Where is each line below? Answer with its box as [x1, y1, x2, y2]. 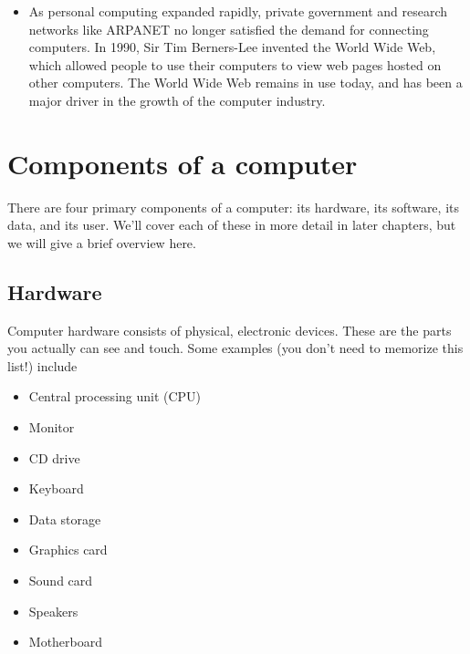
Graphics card [28, 540, 108, 559]
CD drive [28, 448, 80, 467]
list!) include [7, 356, 78, 375]
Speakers [28, 601, 78, 620]
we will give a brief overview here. [7, 233, 196, 252]
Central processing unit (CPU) [28, 387, 202, 406]
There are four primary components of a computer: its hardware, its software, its [7, 197, 459, 216]
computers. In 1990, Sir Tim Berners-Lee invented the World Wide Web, [28, 37, 436, 57]
